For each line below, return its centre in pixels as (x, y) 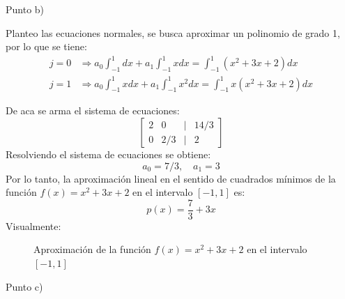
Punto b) (25, 9)
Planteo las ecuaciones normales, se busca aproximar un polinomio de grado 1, (173, 32)
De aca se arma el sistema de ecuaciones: (93, 110)
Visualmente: (33, 225)
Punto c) (24, 286)
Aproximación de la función (92, 249)
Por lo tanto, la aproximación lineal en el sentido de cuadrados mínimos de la (171, 178)
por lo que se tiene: (46, 46)
